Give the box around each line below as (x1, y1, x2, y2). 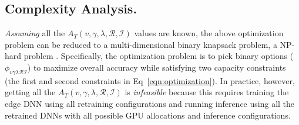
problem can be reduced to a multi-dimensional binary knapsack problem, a (5, 38, 277, 50)
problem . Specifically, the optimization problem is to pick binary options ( (23, 50, 294, 62)
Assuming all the (5, 27, 65, 39)
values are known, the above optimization (134, 27, 284, 39)
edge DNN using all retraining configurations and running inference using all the (5, 97, 295, 109)
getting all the (5, 86, 56, 98)
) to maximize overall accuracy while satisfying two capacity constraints (27, 61, 286, 73)
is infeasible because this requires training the (125, 86, 289, 98)
